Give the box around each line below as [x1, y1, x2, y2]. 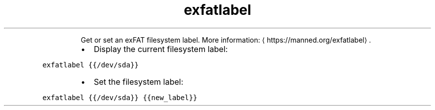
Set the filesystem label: [93, 76, 184, 87]
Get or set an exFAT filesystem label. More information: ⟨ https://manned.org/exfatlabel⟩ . [80, 35, 371, 44]
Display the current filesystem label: [93, 44, 228, 54]
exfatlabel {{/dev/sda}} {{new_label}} [42, 93, 198, 102]
